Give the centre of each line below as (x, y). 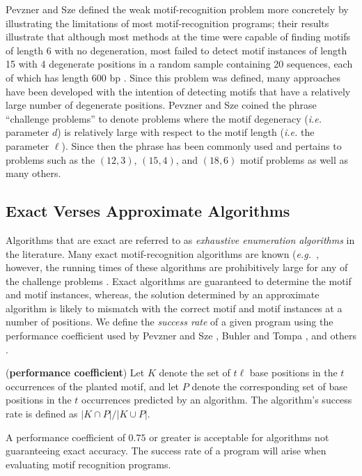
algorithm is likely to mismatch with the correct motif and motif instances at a (174, 308)
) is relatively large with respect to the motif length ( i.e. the (186, 132)
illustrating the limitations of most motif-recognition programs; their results (167, 23)
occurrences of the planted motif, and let (93, 386)
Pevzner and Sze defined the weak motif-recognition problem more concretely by (177, 9)
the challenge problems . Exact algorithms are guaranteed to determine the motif (179, 281)
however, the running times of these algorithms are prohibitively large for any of (177, 267)
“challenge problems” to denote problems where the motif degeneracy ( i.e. (164, 118)
